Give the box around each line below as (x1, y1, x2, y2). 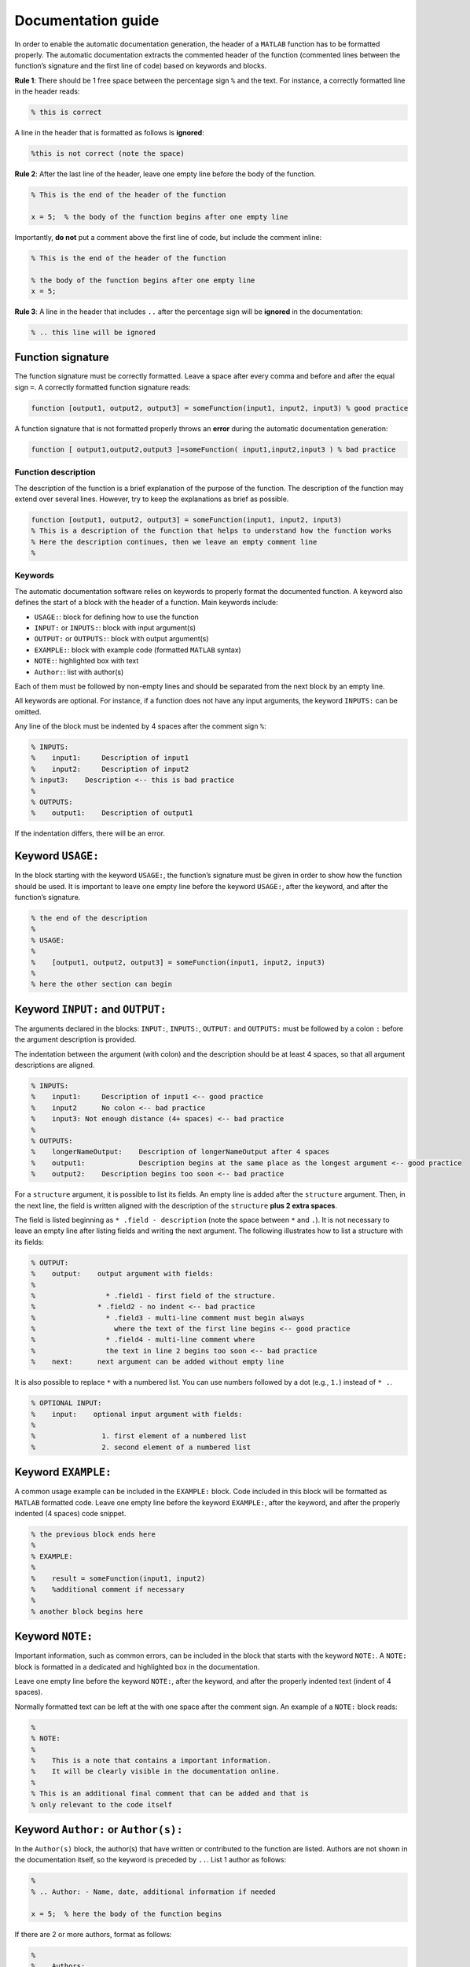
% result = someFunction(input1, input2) (31, 1574, 206, 1583)
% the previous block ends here (31, 1530, 156, 1539)
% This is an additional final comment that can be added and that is (31, 1789, 310, 1798)
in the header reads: (14, 87, 80, 96)
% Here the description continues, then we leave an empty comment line (31, 537, 318, 546)
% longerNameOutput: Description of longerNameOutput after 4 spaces (31, 1147, 330, 1157)
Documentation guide (14, 12, 160, 29)
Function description (14, 467, 96, 478)
